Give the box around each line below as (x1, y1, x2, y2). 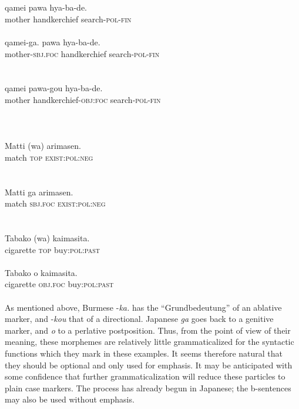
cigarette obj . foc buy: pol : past (5, 278, 114, 290)
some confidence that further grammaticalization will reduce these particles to (5, 370, 285, 383)
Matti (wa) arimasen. (5, 139, 82, 152)
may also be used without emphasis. (5, 393, 135, 405)
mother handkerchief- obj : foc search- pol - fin (5, 93, 161, 105)
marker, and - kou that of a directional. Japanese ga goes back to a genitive (5, 312, 274, 325)
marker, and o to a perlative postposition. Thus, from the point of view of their (5, 324, 291, 336)
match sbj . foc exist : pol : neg (5, 197, 106, 210)
